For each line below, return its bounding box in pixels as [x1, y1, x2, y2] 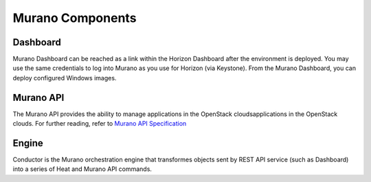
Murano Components [12, 10, 137, 25]
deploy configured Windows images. [12, 73, 117, 82]
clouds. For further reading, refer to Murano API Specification [12, 120, 187, 128]
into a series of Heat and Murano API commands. [12, 165, 153, 173]
